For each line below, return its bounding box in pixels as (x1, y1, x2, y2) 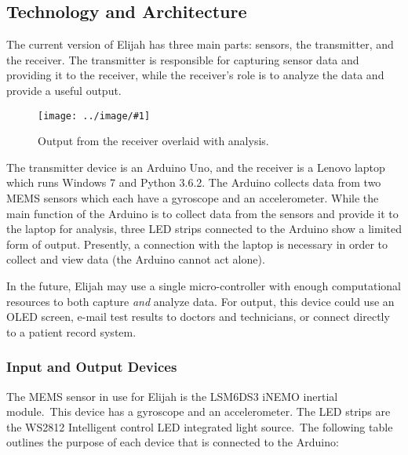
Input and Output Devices (6, 357, 177, 377)
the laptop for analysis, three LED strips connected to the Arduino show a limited (6, 220, 402, 237)
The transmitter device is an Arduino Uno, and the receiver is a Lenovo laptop (6, 158, 385, 175)
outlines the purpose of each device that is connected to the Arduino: (6, 434, 339, 450)
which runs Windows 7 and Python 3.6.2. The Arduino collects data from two (6, 174, 381, 191)
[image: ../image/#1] (38, 110, 151, 122)
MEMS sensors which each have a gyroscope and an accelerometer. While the (6, 190, 379, 206)
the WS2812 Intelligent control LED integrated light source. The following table (6, 418, 393, 435)
